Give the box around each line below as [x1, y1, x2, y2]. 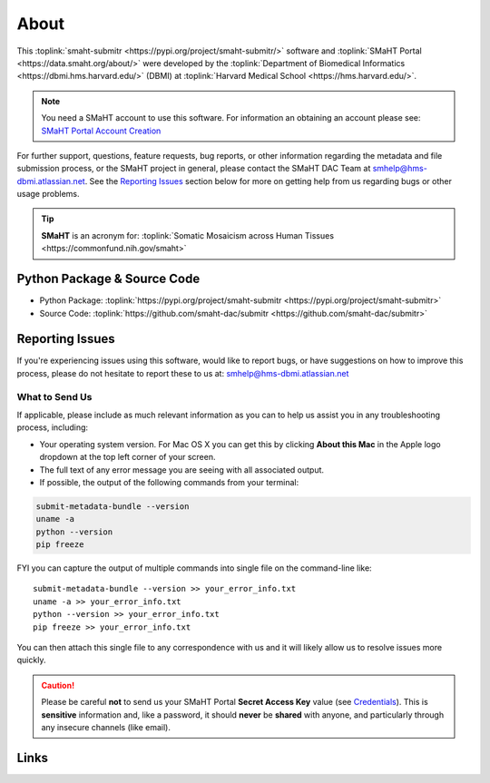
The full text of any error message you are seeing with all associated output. [39, 464, 325, 475]
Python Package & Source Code [16, 271, 201, 287]
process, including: [16, 422, 89, 433]
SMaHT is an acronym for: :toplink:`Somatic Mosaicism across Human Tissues [41, 230, 335, 240]
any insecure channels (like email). [41, 721, 171, 732]
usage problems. [16, 189, 81, 200]
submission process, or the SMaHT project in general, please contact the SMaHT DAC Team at [16, 163, 371, 174]
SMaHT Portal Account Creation [41, 125, 162, 136]
